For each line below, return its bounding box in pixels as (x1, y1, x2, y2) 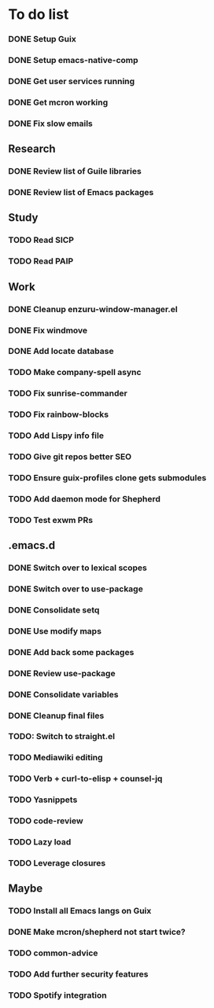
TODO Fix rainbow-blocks (8, 409, 109, 420)
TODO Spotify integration (8, 990, 108, 1001)
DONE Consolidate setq (8, 604, 100, 615)
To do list (8, 6, 69, 24)
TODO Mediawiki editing (8, 752, 104, 763)
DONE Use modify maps (8, 625, 102, 636)
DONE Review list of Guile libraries (8, 166, 142, 177)
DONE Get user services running (8, 75, 135, 86)
